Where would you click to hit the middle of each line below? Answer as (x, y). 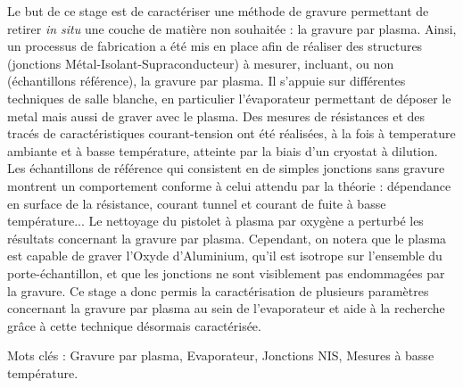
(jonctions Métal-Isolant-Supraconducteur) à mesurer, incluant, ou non (201, 63)
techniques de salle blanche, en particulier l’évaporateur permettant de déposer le (229, 98)
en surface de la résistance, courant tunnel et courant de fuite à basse (197, 203)
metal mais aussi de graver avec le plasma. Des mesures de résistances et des (216, 116)
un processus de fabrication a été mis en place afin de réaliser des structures (215, 46)
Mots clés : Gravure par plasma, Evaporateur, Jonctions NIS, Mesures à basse (221, 355)
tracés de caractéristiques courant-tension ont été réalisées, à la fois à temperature (231, 133)
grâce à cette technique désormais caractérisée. (134, 325)
